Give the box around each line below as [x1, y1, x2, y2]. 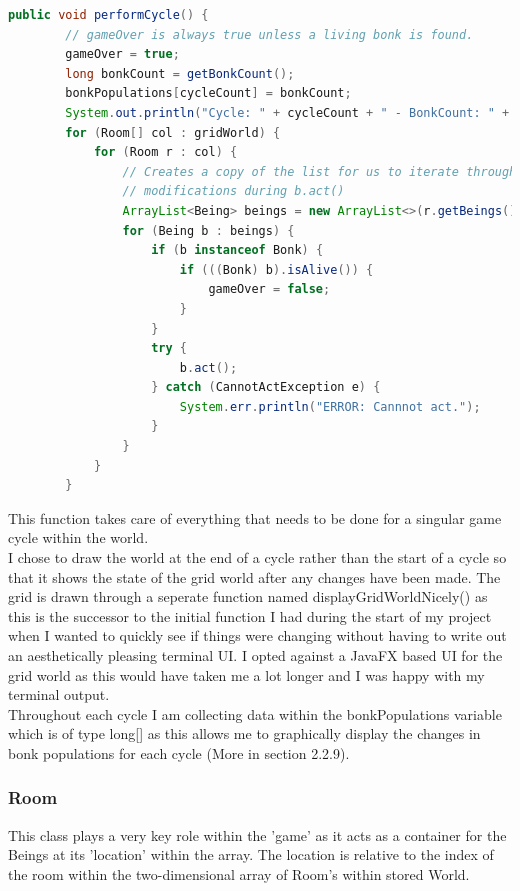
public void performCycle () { [8, 8, 209, 22]
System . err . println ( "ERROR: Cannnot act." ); [179, 399, 481, 414]
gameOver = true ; [65, 47, 180, 62]
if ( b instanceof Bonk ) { [151, 243, 324, 258]
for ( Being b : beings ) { [122, 223, 295, 238]
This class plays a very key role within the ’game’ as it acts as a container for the [8, 824, 507, 845]
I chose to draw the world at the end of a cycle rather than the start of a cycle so [8, 547, 507, 568]
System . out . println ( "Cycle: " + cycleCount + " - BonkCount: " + [65, 105, 510, 120]
